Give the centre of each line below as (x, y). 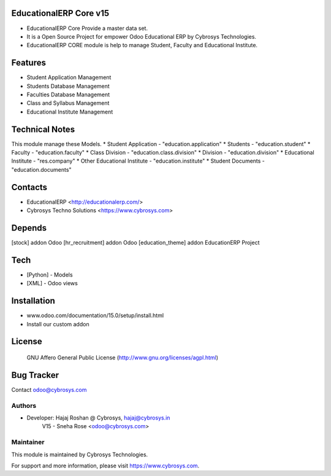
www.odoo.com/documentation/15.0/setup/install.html (95, 315)
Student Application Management (69, 77)
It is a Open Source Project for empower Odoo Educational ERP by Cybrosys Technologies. (142, 36)
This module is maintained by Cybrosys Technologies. (80, 455)
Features (29, 63)
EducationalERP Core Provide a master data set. (87, 28)
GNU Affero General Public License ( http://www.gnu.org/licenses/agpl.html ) (123, 358)
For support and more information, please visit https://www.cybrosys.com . (105, 466)
